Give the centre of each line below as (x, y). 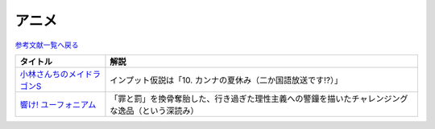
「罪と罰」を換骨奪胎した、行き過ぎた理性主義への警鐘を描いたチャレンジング (259, 99)
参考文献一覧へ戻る (47, 45)
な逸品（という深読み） (154, 111)
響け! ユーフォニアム (58, 104)
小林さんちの (44, 74)
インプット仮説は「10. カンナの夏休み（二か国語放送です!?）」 (226, 80)
